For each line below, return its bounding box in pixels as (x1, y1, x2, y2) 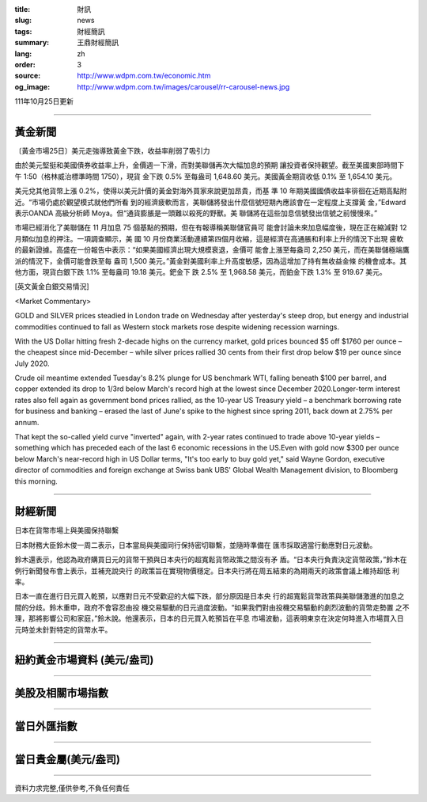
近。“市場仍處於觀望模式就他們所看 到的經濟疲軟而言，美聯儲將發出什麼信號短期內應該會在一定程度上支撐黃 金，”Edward (14, 197, 406, 207)
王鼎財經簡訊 (77, 38, 119, 48)
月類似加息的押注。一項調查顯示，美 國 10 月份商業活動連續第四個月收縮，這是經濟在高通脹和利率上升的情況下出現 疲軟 (14, 234, 404, 243)
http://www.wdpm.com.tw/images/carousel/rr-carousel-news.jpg (77, 82, 290, 91)
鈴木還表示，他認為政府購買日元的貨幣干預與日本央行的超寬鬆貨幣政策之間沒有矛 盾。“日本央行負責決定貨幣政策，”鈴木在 (14, 555, 407, 564)
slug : (14, 16, 32, 25)
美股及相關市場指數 (14, 686, 108, 700)
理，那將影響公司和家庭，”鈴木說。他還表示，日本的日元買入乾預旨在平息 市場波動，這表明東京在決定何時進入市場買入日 (14, 614, 405, 623)
